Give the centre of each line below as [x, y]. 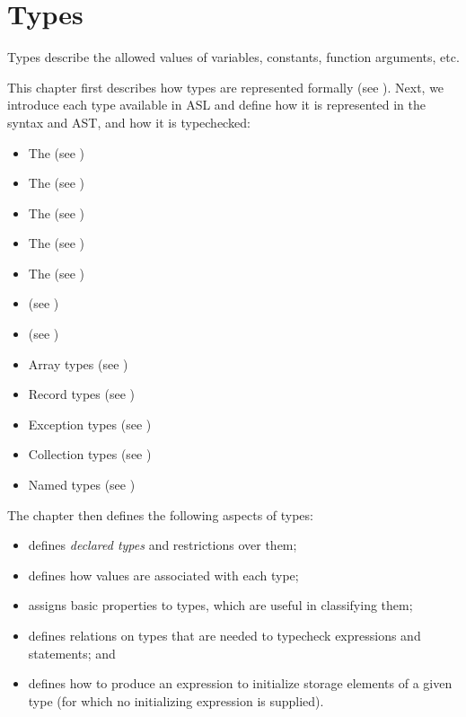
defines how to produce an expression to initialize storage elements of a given [240, 683]
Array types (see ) [78, 363]
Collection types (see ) [90, 454]
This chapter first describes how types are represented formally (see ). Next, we [226, 87]
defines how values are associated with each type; [163, 575]
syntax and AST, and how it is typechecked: [129, 122]
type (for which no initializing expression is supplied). [176, 700]
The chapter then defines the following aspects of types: [160, 514]
